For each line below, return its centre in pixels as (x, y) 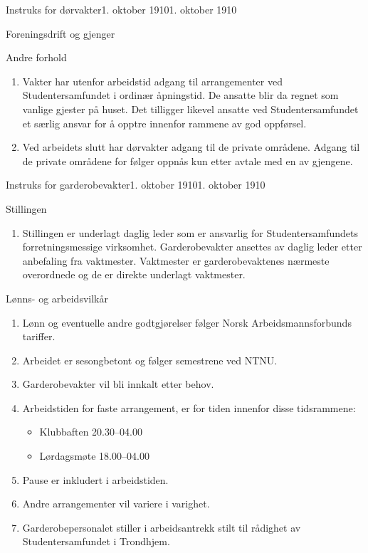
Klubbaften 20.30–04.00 (91, 432)
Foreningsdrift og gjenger (61, 33)
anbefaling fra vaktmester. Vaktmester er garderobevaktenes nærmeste (176, 260)
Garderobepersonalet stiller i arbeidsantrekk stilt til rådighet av (162, 527)
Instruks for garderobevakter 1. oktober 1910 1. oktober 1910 (136, 185)
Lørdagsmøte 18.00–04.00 (94, 456)
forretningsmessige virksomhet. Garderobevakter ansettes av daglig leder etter (192, 247)
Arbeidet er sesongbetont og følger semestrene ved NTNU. (150, 360)
